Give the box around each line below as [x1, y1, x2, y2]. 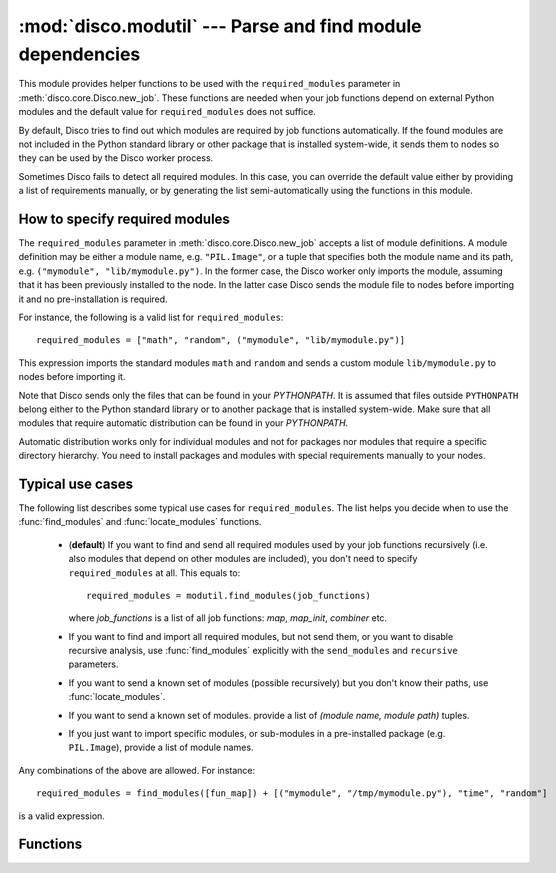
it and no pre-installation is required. [18, 293, 169, 305]
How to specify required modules [18, 210, 230, 227]
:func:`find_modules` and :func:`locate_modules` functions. [18, 516, 262, 528]
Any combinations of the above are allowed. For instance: [18, 764, 255, 776]
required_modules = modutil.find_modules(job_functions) [86, 590, 372, 601]
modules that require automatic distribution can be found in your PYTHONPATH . [18, 417, 349, 429]
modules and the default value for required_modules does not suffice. [18, 106, 317, 118]
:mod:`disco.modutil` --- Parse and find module [18, 15, 422, 37]
